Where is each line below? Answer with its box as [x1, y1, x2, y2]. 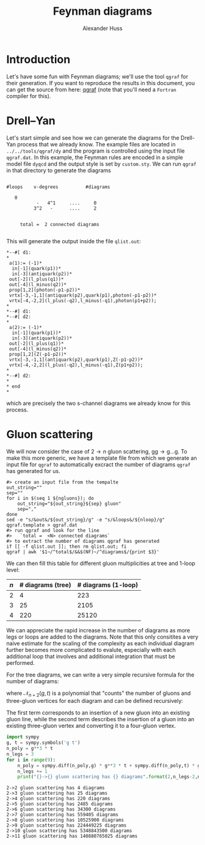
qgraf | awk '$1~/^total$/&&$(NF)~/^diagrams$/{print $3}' [6, 548, 160, 555]
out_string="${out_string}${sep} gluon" [17, 501, 121, 507]
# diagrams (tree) [19, 580, 71, 589]
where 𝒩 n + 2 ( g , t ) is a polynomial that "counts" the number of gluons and [6, 689, 191, 698]
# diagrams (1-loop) [77, 580, 138, 589]
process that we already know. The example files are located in [17, 140, 176, 148]
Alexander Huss [82, 25, 123, 32]
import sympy [6, 734, 40, 740]
